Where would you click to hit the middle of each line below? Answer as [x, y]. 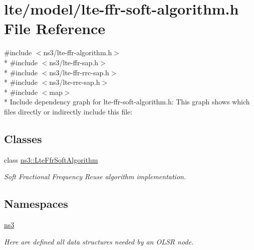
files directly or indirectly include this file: [68, 111]
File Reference [55, 28]
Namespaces [36, 204]
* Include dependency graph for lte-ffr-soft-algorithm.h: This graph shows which [127, 102]
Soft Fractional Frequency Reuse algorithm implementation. [95, 176]
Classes [23, 138]
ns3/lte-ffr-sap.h [74, 62]
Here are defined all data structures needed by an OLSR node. [99, 241]
